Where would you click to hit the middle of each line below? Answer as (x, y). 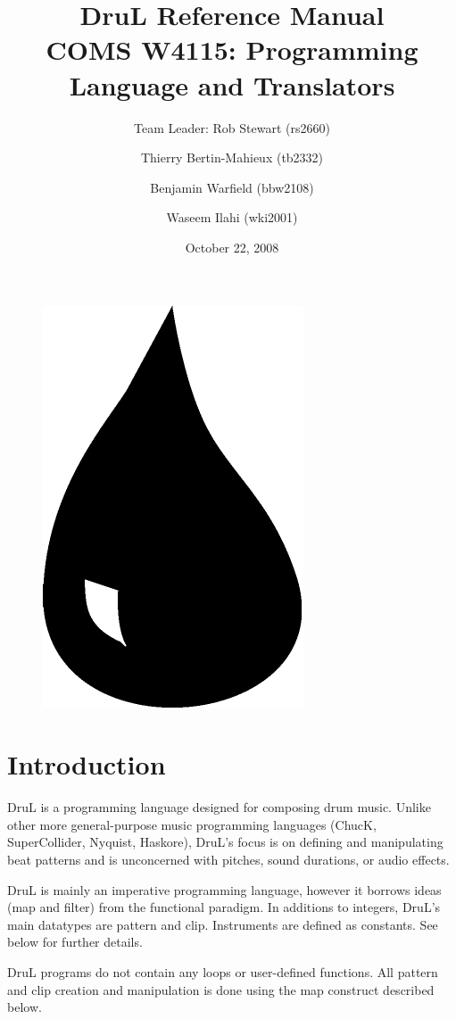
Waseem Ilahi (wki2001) (232, 217)
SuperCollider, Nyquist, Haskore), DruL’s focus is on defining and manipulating (225, 842)
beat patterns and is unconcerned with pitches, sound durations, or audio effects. (228, 859)
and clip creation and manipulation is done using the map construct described (221, 989)
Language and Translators (232, 84)
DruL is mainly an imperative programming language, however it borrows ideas (224, 889)
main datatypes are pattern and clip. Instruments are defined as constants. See (223, 924)
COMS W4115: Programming (232, 50)
